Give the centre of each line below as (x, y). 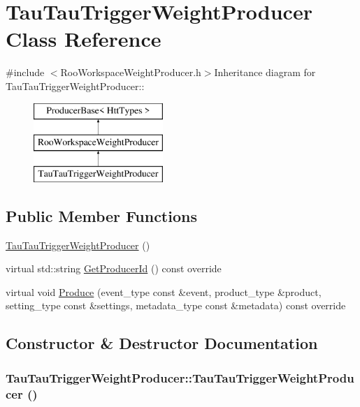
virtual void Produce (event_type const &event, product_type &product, (164, 291)
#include (25, 72)
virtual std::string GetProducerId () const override (114, 268)
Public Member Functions (101, 215)
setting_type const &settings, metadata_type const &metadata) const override (176, 305)
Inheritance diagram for (265, 72)
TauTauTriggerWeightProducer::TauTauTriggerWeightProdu (180, 377)
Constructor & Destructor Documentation (162, 343)
